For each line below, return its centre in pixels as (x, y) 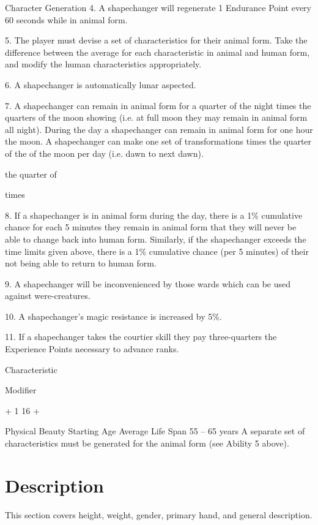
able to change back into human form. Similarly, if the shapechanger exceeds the (156, 239)
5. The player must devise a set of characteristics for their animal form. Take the (156, 40)
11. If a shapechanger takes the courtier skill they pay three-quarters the (141, 337)
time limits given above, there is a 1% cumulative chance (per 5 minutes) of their (157, 251)
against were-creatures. (48, 296)
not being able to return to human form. (81, 263)
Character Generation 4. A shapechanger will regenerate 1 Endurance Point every (158, 7)
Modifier (21, 390)
